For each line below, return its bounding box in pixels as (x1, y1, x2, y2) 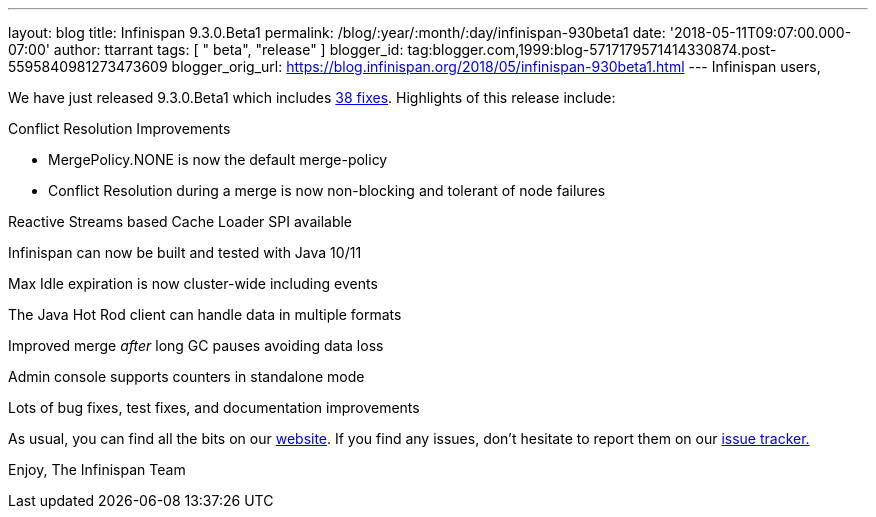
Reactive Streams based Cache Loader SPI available (8, 213, 353, 230)
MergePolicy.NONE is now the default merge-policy (48, 151, 388, 168)
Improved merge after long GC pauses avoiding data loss (8, 337, 384, 354)
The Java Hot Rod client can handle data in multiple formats (8, 306, 402, 323)
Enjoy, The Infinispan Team (8, 461, 186, 478)
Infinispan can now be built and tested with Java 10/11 (8, 244, 362, 261)
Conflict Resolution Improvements (8, 120, 231, 137)
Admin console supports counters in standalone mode (8, 368, 365, 385)
